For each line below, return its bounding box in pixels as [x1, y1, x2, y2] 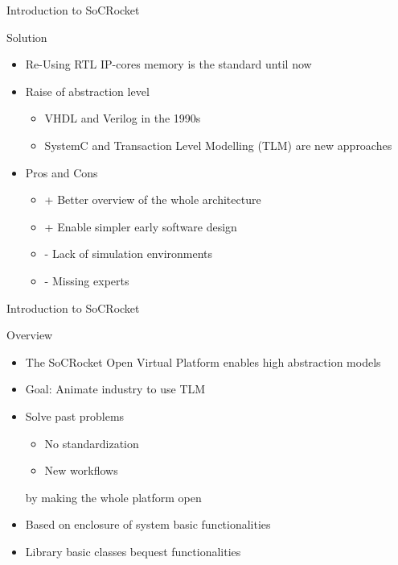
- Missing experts [44, 272, 129, 289]
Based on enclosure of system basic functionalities [25, 516, 271, 533]
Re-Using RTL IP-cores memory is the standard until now [25, 56, 312, 73]
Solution [6, 28, 47, 45]
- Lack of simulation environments [44, 245, 213, 262]
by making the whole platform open [25, 488, 202, 505]
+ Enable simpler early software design [44, 218, 237, 235]
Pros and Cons [25, 164, 98, 181]
